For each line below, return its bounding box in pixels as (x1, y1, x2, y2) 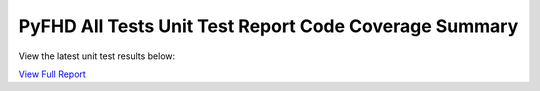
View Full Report (18, 68, 87, 80)
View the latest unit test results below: (18, 50, 176, 62)
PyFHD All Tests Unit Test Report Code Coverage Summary (18, 15, 519, 37)
